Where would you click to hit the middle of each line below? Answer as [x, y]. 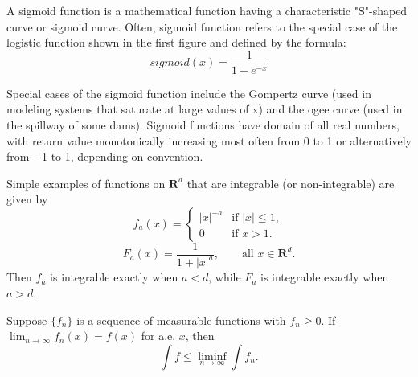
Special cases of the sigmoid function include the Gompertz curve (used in [189, 93]
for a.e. [158, 336]
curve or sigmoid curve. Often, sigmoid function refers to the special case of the [202, 26]
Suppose [27, 320]
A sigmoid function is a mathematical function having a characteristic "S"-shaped [207, 10]
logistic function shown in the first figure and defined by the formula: [176, 42]
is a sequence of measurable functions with [181, 320]
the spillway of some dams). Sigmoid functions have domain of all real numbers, [203, 125]
